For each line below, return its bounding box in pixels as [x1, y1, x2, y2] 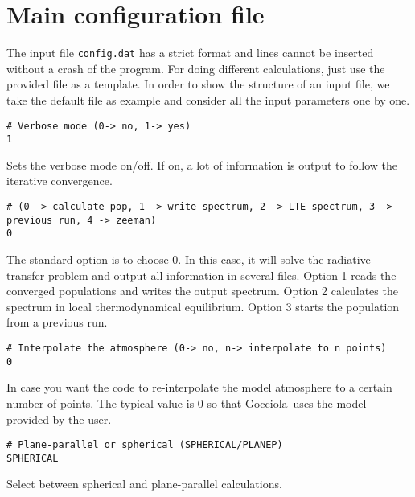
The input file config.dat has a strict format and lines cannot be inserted [6, 44, 374, 61]
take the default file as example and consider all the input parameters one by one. [6, 91, 410, 108]
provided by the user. [6, 410, 112, 427]
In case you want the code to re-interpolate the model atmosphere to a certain [6, 379, 392, 396]
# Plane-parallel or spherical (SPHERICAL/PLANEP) [6, 439, 283, 451]
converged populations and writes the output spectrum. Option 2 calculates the [6, 282, 398, 299]
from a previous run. [6, 314, 108, 331]
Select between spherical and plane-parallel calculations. [6, 475, 282, 492]
